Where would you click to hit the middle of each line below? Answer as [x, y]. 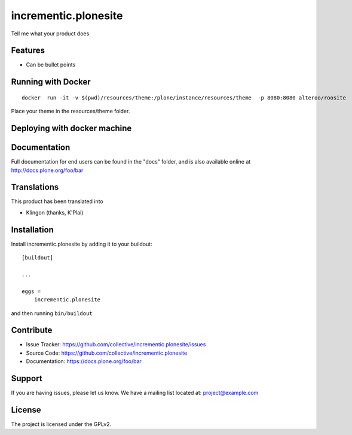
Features [28, 51]
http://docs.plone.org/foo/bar [47, 170]
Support [27, 378]
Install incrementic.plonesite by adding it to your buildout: [82, 244]
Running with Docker [51, 82]
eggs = [31, 291]
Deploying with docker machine [71, 129]
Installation [32, 230]
